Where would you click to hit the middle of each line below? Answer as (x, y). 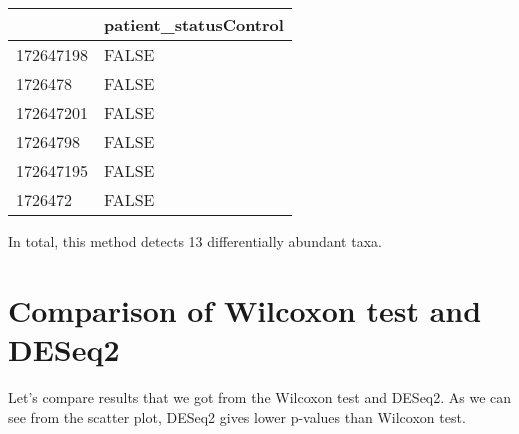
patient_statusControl (194, 24)
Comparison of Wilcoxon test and (245, 309)
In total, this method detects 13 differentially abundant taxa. (195, 241)
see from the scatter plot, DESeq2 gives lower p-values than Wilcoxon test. (237, 416)
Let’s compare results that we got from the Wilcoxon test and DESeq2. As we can (260, 396)
